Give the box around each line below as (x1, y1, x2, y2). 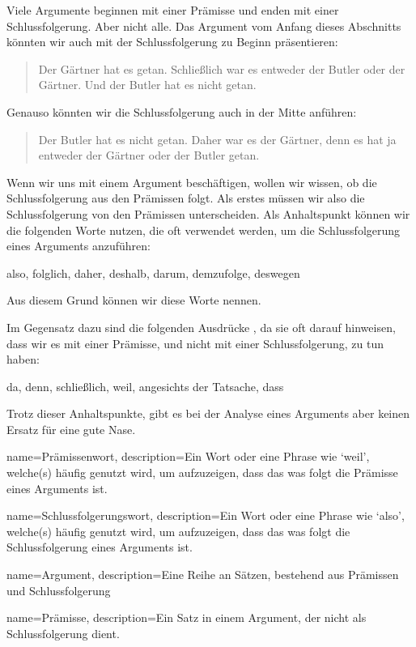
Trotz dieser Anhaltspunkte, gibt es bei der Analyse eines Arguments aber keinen (6, 405, 410, 422)
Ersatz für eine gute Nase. (6, 420, 136, 437)
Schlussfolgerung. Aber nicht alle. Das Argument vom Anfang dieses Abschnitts (6, 17, 401, 34)
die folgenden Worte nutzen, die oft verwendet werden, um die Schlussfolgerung (6, 221, 401, 238)
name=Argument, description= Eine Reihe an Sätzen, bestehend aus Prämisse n (6, 566, 399, 583)
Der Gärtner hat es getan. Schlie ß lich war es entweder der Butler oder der (38, 60, 405, 77)
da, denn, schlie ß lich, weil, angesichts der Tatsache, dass (6, 377, 284, 394)
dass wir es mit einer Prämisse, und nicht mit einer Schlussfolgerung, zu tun (6, 334, 384, 351)
